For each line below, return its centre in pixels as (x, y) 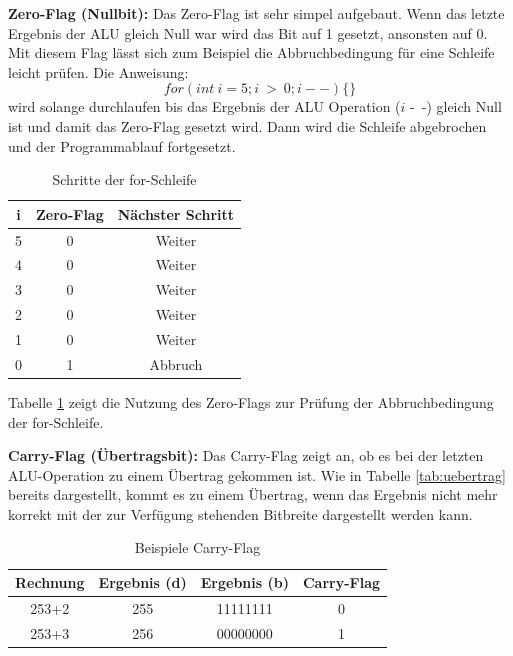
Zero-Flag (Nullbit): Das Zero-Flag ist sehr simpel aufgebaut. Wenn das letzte (256, 13)
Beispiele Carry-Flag (197, 547)
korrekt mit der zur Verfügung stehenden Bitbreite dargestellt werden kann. (240, 513)
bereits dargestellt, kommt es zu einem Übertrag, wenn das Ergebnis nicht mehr (253, 494)
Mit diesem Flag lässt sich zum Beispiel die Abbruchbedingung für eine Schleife (251, 52)
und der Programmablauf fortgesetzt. (122, 145)
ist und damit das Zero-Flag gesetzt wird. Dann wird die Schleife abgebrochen (247, 125)
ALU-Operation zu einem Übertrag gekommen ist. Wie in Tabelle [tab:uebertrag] (257, 474)
